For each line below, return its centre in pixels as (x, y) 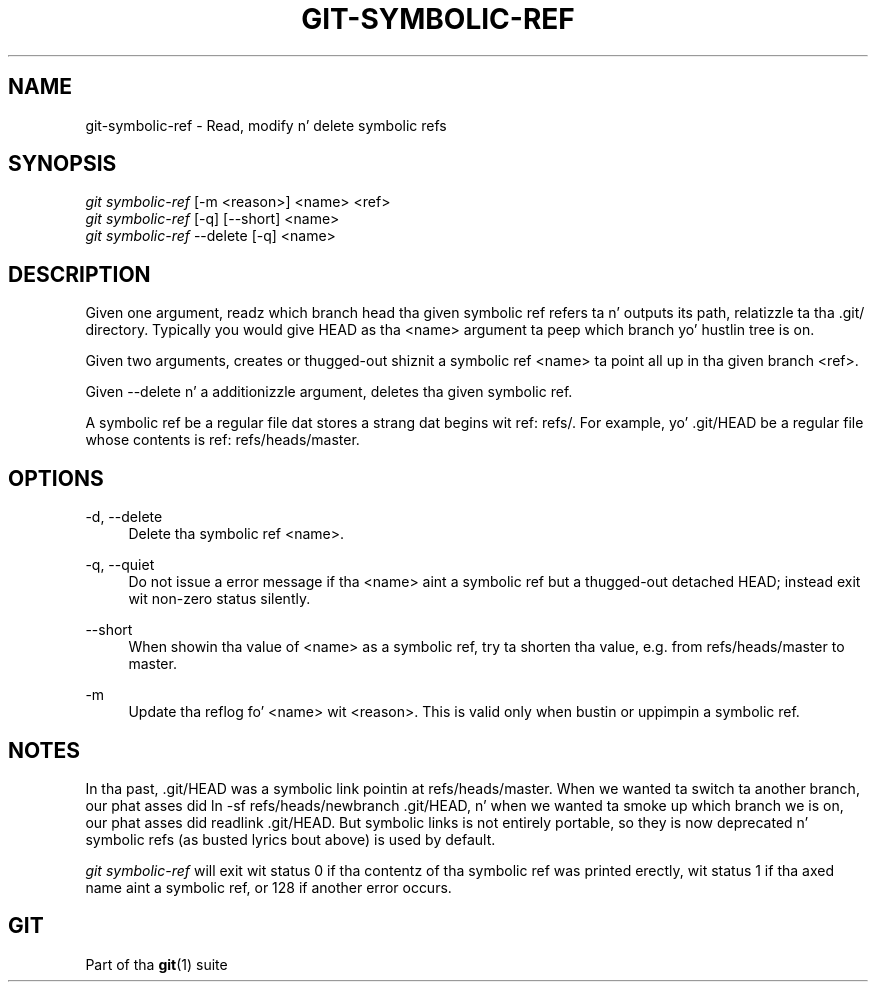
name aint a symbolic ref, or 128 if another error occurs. (268, 887)
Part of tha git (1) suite (156, 964)
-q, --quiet (120, 565)
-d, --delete (124, 517)
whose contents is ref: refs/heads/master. (222, 440)
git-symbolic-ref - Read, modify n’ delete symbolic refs (266, 125)
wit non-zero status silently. (219, 599)
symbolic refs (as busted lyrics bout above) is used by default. (290, 839)
